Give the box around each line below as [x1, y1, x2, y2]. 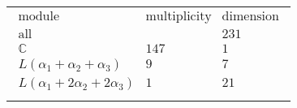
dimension [222, 10, 279, 24]
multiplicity [145, 10, 212, 24]
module [18, 10, 60, 24]
